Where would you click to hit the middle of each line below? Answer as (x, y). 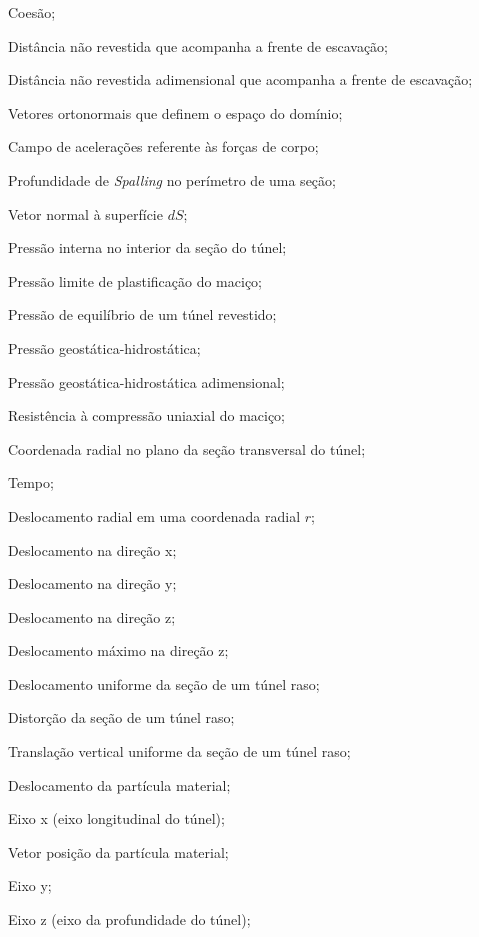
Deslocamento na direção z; (92, 616)
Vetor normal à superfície (85, 213)
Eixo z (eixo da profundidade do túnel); (129, 919)
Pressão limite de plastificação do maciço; (135, 280)
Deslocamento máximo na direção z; (118, 650)
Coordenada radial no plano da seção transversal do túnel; (187, 448)
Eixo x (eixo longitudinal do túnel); (116, 818)
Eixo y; (30, 885)
